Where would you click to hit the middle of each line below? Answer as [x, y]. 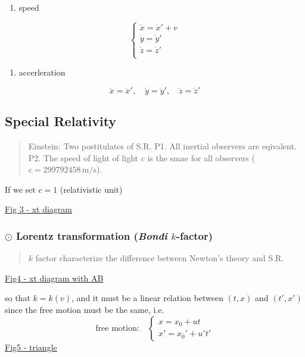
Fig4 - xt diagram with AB [54, 278]
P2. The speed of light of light [83, 157]
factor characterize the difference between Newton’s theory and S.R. [160, 258]
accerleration [42, 72]
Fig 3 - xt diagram [39, 209]
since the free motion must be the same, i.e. [85, 309]
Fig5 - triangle [31, 347]
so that [18, 298]
